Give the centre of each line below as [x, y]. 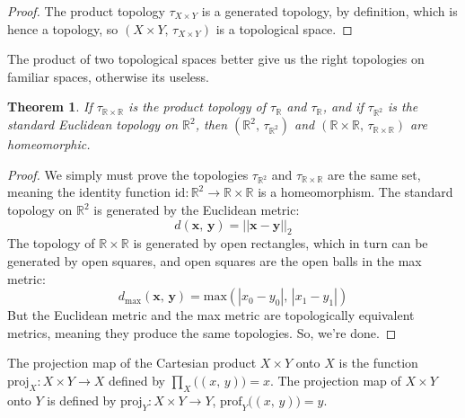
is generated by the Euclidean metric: [197, 210]
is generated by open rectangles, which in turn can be [281, 243]
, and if [343, 107]
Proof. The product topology [86, 11]
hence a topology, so [63, 28]
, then [211, 125]
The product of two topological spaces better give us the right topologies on [216, 59]
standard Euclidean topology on [93, 125]
